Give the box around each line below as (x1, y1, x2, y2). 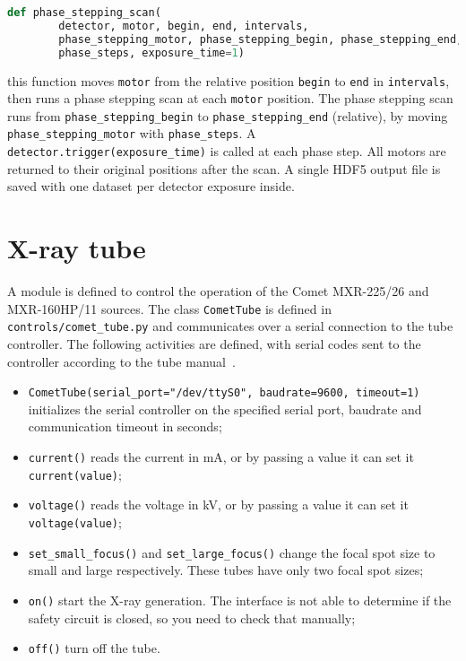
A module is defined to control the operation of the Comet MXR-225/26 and (7, 282, 429, 300)
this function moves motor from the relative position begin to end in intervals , (7, 71, 450, 90)
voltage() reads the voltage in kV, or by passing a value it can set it (28, 495, 409, 514)
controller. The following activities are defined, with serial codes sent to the (7, 335, 421, 352)
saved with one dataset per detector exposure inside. (7, 177, 295, 196)
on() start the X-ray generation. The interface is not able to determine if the (28, 590, 452, 609)
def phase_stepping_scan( (7, 6, 161, 19)
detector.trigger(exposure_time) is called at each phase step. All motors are (7, 142, 446, 161)
